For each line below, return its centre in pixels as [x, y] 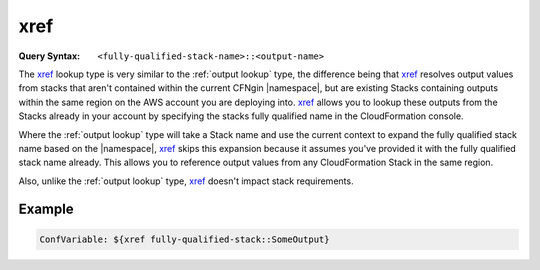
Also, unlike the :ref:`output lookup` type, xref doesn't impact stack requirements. [186, 181]
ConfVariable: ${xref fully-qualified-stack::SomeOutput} [184, 239]
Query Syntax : [49, 56]
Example [46, 209]
